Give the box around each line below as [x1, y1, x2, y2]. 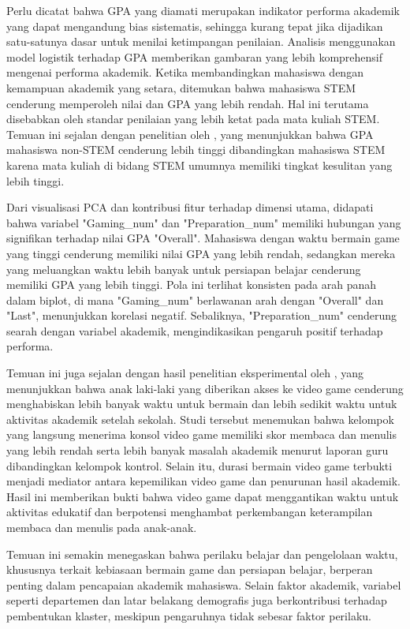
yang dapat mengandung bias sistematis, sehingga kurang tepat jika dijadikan [6, 17, 383, 34]
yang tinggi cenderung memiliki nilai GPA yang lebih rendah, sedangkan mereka [6, 245, 396, 261]
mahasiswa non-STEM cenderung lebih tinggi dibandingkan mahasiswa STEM [6, 141, 386, 158]
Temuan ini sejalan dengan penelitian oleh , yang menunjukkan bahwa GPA [6, 125, 374, 142]
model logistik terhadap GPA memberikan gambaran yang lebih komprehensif [6, 48, 383, 65]
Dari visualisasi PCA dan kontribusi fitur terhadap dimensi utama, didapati [6, 199, 374, 215]
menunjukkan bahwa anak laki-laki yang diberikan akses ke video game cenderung [6, 380, 404, 396]
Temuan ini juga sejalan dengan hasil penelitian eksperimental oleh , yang [6, 365, 363, 381]
